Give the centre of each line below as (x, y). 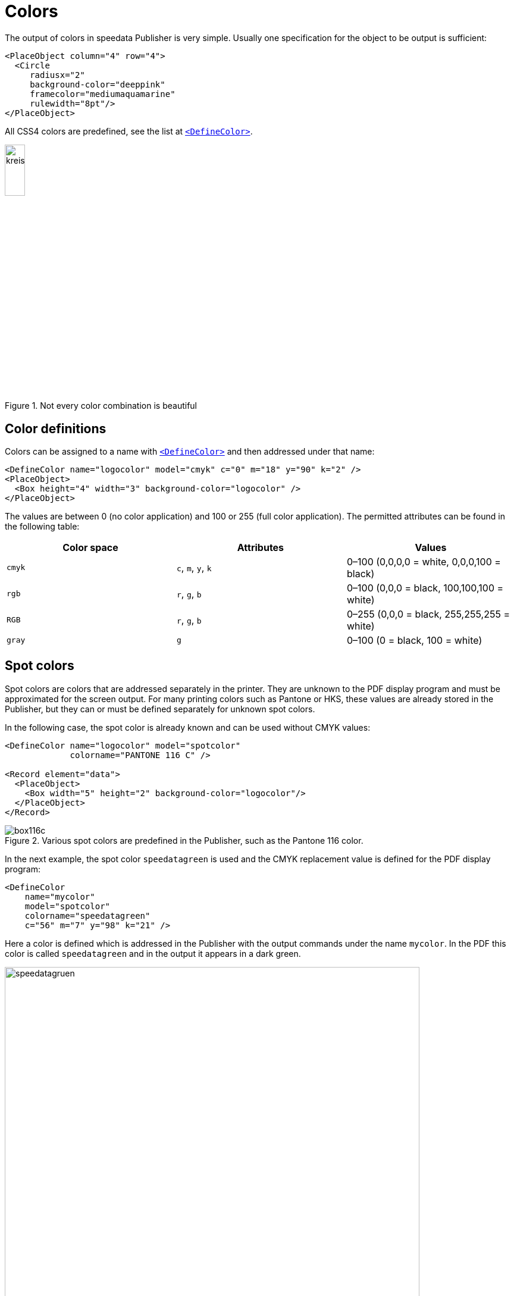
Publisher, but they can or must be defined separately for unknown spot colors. (160, 709)
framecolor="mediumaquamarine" (103, 94)
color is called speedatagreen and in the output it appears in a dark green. (153, 953)
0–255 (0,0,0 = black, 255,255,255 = (428, 614)
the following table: (42, 526)
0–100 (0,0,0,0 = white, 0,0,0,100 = (424, 561)
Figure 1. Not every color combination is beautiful (101, 406)
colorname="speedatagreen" (87, 915)
